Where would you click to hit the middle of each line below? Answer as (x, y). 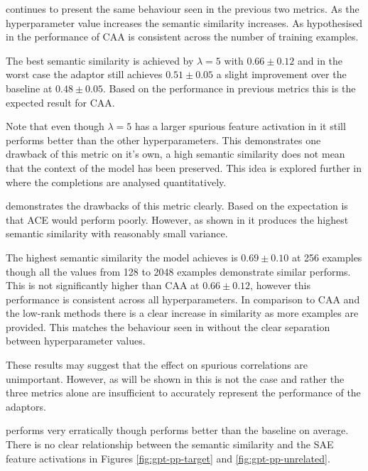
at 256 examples (327, 257)
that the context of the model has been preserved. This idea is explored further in (184, 167)
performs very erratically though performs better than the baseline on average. (177, 430)
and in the (320, 60)
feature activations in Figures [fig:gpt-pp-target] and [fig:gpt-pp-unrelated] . (168, 458)
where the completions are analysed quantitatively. (116, 182)
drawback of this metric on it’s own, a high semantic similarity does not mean (175, 154)
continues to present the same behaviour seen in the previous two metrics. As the (183, 9)
